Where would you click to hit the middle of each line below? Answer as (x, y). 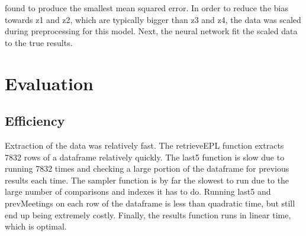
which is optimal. (36, 226)
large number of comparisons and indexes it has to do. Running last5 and (138, 191)
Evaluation (49, 83)
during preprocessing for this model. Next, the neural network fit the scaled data (151, 31)
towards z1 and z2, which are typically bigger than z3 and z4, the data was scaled (153, 19)
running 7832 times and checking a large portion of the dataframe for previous (147, 168)
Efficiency (35, 121)
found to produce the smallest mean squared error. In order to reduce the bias (146, 8)
